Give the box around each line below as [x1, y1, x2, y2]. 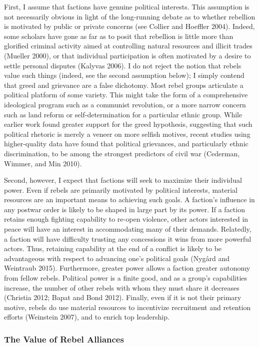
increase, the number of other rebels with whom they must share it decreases [4, 282, 239, 293]
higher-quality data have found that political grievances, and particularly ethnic [4, 138, 248, 149]
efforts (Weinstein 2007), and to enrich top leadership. [4, 312, 169, 322]
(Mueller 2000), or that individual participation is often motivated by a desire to [4, 50, 251, 60]
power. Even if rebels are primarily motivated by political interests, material [4, 184, 237, 195]
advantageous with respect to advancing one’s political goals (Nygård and [4, 253, 230, 263]
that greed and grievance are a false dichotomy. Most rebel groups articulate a [4, 79, 243, 90]
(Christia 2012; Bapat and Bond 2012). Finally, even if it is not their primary [4, 292, 241, 303]
